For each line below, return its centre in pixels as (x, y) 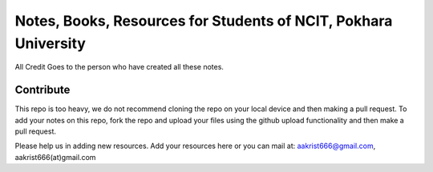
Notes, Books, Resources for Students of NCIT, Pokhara (204, 21)
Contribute (42, 90)
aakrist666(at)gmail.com (55, 157)
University (50, 43)
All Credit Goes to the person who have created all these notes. (119, 67)
